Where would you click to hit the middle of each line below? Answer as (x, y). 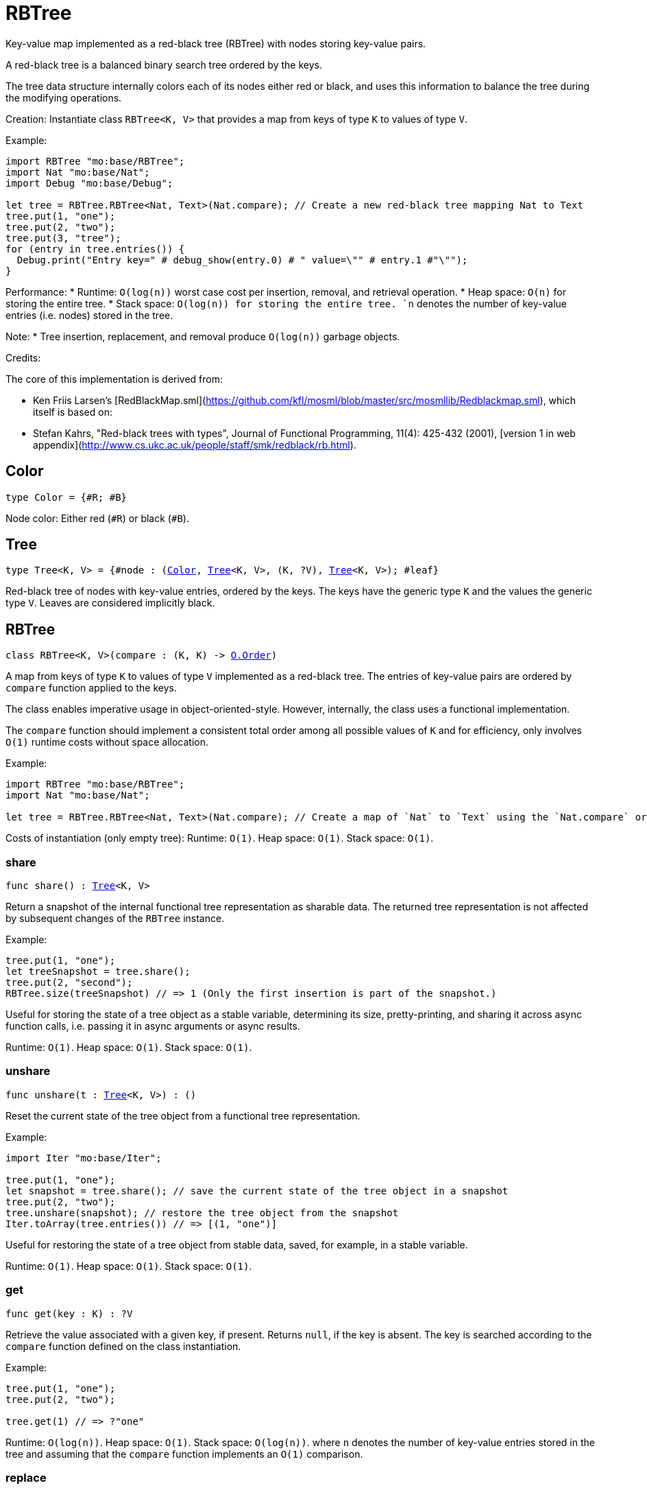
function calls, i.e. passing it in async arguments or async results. (153, 1026)
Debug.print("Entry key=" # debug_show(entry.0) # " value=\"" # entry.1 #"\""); (242, 260)
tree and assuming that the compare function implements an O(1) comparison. (184, 1454)
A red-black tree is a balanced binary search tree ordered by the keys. (164, 64)
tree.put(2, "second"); (69, 983)
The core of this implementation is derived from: (114, 379)
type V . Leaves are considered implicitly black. (110, 603)
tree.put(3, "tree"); (63, 238)
